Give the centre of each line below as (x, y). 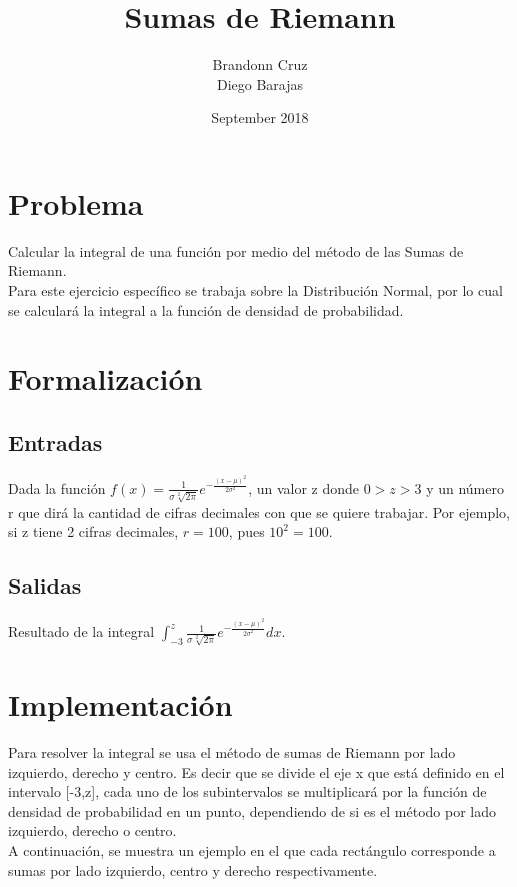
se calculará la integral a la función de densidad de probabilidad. (206, 309)
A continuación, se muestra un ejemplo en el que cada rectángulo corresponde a (252, 850)
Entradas (55, 441)
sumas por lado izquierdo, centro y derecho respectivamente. (193, 869)
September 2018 (260, 117)
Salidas (45, 585)
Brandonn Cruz (260, 64)
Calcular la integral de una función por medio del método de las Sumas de (236, 250)
